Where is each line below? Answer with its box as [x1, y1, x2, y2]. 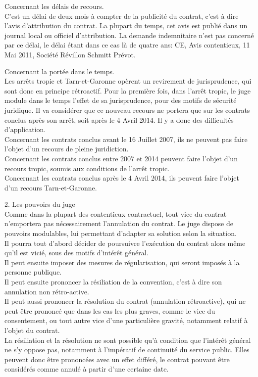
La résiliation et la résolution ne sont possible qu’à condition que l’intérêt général [4, 334, 251, 345]
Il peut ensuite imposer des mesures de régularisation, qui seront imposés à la [4, 257, 240, 267]
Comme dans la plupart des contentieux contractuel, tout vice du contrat [4, 208, 227, 219]
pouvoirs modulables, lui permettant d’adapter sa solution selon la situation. [4, 228, 237, 238]
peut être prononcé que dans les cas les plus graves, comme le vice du [4, 305, 215, 316]
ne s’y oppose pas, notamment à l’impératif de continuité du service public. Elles [4, 344, 250, 355]
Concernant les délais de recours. [4, 1, 104, 11]
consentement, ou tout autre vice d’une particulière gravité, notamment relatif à [4, 315, 248, 326]
